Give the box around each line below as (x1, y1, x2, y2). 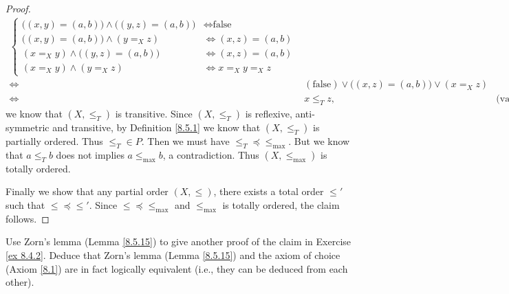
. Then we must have (141, 134, 230, 148)
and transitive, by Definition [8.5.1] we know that (52, 120, 261, 135)
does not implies (56, 147, 124, 161)
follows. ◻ (6, 211, 50, 225)
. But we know (288, 134, 350, 148)
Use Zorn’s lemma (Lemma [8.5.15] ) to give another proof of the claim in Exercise (6, 234, 351, 249)
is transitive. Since (115, 106, 193, 121)
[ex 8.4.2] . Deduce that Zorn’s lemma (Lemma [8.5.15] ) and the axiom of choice (6, 248, 340, 262)
